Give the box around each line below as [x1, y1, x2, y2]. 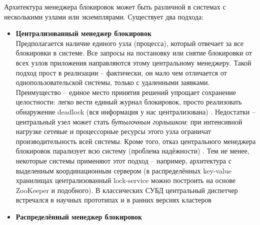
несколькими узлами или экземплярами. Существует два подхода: [4, 11, 204, 21]
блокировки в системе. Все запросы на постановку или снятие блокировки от [15, 47, 252, 58]
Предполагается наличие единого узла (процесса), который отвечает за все [15, 37, 243, 48]
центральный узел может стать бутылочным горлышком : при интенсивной [15, 116, 242, 126]
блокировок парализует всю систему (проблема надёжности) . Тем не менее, [15, 145, 249, 156]
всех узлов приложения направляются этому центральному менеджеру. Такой [15, 57, 251, 67]
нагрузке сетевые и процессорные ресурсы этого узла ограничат [15, 126, 211, 136]
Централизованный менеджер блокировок [15, 28, 151, 38]
